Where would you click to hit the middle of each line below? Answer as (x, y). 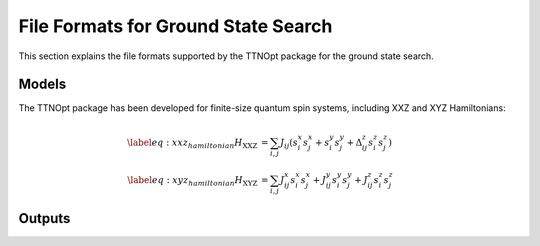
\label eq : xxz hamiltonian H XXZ (192, 143)
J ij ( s (289, 143)
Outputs (44, 218)
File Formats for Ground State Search (175, 26)
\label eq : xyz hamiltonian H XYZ (192, 181)
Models (42, 84)
